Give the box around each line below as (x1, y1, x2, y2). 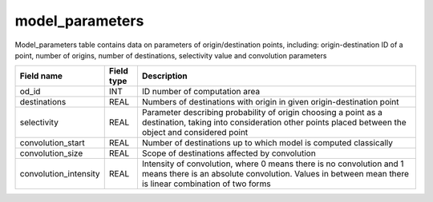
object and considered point (141, 127, 249, 138)
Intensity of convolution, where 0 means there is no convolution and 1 (141, 158, 404, 169)
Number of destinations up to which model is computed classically (141, 137, 393, 149)
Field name (19, 70, 63, 81)
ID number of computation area (141, 86, 261, 97)
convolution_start (19, 137, 85, 149)
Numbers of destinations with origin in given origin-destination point (141, 97, 400, 108)
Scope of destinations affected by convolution (141, 148, 316, 159)
